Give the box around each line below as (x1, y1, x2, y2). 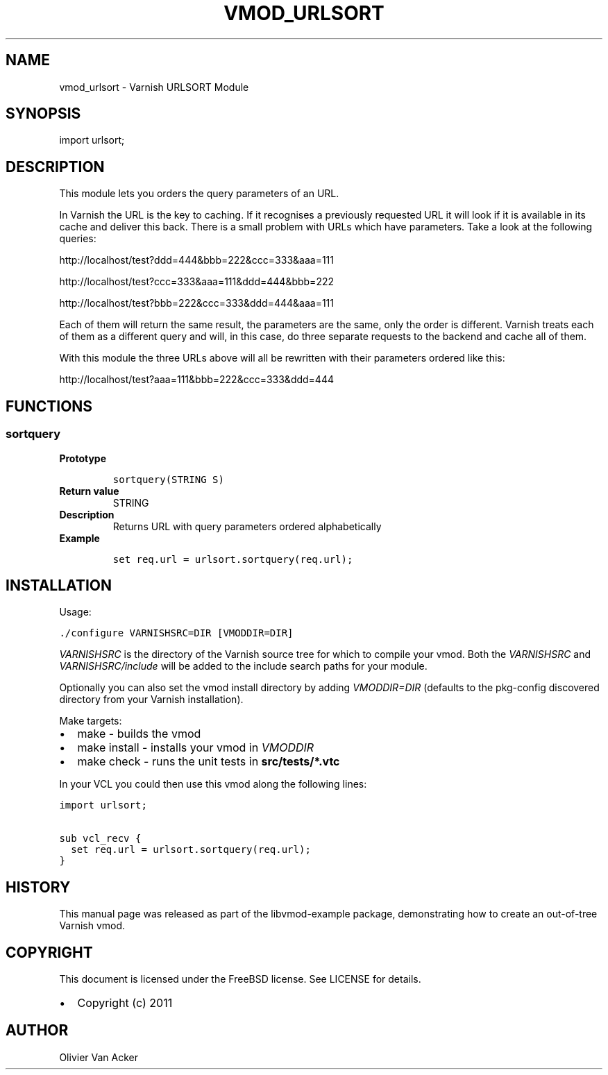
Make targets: (59, 715, 122, 727)
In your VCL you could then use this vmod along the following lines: (59, 778, 367, 790)
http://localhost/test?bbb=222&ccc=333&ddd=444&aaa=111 (59, 297, 334, 310)
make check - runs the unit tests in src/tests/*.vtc (77, 754, 340, 769)
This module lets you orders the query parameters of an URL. (59, 187, 339, 200)
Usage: (59, 606, 92, 618)
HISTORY (6, 878, 71, 896)
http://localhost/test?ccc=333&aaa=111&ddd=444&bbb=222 (59, 276, 334, 288)
